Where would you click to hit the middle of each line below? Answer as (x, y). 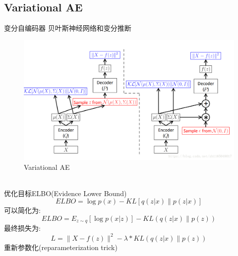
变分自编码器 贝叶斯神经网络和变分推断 (68, 28)
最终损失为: (22, 228)
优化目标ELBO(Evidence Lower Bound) (65, 193)
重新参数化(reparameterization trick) (61, 247)
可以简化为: (22, 210)
